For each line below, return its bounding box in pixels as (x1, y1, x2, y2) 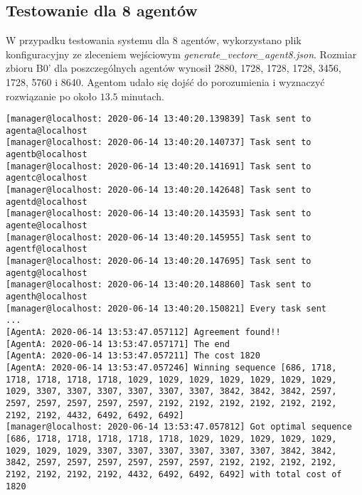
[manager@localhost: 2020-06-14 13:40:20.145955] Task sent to (6, 232, 312, 243)
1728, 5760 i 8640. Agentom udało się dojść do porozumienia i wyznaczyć (6, 74, 325, 89)
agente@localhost (6, 220, 87, 231)
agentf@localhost (6, 244, 87, 255)
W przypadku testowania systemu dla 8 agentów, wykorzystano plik (6, 33, 302, 48)
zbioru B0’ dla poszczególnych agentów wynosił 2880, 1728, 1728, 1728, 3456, (6, 60, 341, 75)
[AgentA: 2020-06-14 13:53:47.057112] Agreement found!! (6, 326, 281, 337)
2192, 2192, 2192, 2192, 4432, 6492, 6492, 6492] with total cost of (6, 469, 342, 479)
